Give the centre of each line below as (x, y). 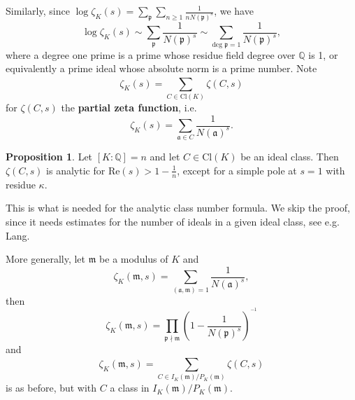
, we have (234, 11)
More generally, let (46, 259)
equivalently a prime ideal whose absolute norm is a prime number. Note (161, 68)
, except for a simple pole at (237, 170)
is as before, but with (51, 388)
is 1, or (323, 54)
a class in (130, 388)
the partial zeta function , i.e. (129, 107)
